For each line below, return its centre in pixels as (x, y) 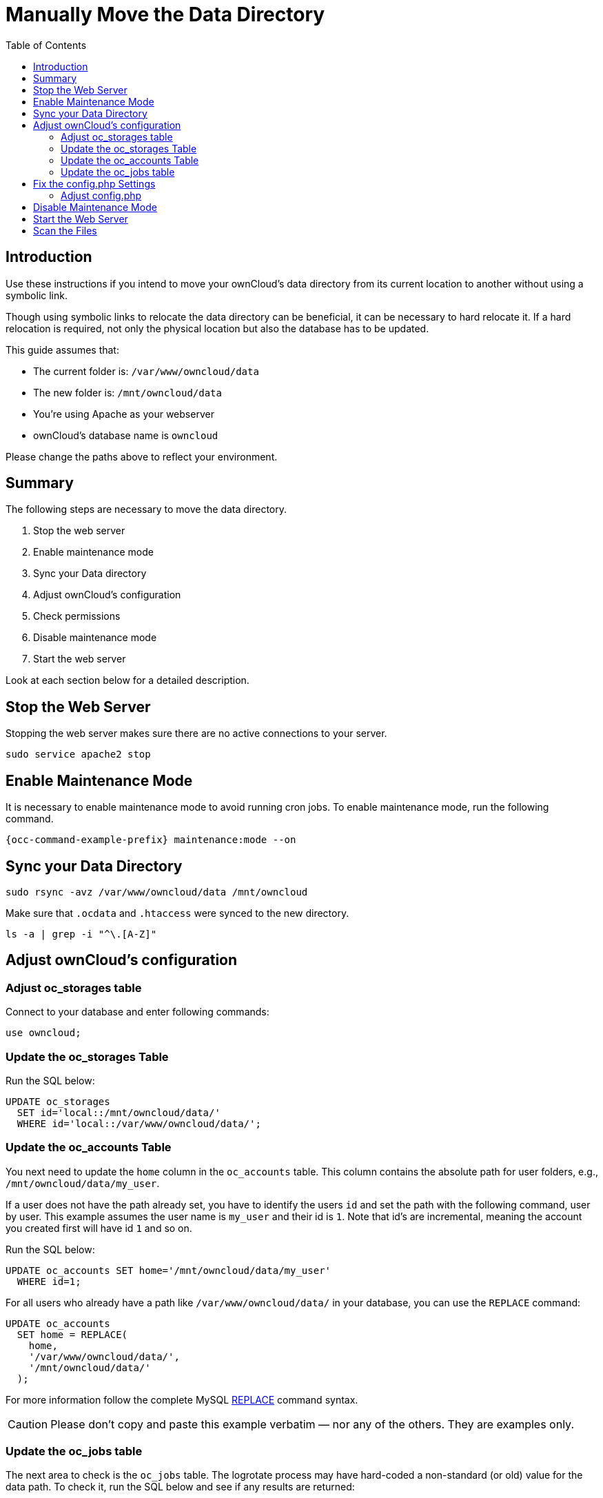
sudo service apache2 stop (78, 755)
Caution (28, 1424)
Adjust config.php (101, 195)
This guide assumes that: (62, 350)
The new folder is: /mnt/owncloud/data (127, 392)
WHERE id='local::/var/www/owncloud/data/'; (139, 1123)
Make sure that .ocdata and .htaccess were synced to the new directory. (177, 913)
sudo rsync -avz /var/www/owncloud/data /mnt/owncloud (157, 892)
